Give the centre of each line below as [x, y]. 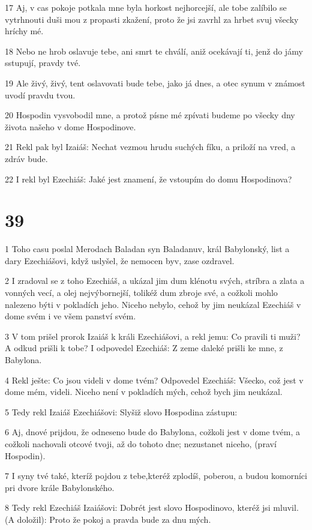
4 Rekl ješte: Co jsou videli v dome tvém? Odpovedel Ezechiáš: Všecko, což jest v [154, 380]
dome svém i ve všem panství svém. [70, 316]
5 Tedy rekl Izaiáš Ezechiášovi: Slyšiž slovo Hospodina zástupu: [121, 411]
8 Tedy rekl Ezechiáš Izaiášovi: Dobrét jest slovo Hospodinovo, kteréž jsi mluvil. [152, 507]
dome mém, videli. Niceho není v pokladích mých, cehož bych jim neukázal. [144, 392]
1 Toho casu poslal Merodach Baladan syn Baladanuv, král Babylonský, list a [147, 249]
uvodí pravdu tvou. [40, 95]
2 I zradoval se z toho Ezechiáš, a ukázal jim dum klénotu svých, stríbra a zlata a [155, 281]
